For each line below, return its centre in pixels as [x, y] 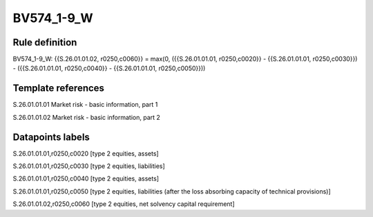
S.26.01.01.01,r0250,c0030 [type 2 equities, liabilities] [89, 166]
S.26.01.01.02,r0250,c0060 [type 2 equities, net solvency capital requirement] [124, 204]
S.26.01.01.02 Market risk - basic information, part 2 [86, 117]
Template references [59, 89]
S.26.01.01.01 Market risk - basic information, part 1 [85, 105]
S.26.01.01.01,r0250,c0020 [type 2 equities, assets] [86, 153]
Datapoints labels [51, 137]
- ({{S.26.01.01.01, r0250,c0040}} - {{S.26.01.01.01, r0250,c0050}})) [109, 68]
